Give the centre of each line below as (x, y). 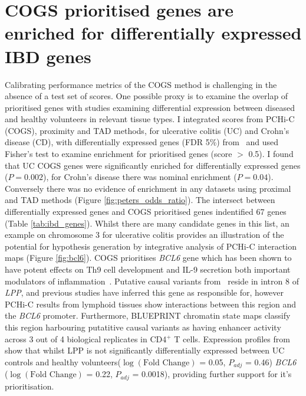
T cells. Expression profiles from (232, 338)
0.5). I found (271, 154)
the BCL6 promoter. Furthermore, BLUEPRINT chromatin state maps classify (148, 315)
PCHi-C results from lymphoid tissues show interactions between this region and (151, 304)
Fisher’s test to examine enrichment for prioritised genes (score (119, 154)
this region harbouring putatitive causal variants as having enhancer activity (143, 327)
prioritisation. (29, 386)
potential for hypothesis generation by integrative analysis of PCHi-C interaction (151, 246)
